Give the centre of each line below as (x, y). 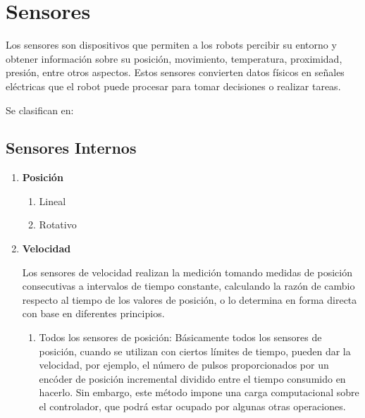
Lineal (52, 201)
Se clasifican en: (40, 110)
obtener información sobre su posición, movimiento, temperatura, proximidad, (174, 58)
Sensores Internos (71, 148)
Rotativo (58, 225)
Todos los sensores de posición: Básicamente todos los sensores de (180, 337)
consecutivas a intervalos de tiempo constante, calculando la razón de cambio (188, 286)
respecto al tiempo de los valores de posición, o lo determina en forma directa (190, 299)
